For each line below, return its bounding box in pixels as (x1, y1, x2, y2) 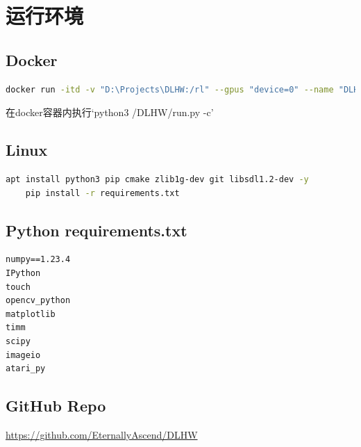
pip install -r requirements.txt (25, 188, 180, 198)
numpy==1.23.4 (6, 254, 71, 265)
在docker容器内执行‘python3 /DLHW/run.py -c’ (6, 105, 214, 120)
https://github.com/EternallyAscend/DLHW (6, 427, 198, 441)
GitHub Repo (6, 395, 106, 416)
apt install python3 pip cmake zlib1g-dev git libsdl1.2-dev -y (6, 174, 309, 184)
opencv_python (6, 295, 71, 306)
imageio (6, 350, 41, 360)
